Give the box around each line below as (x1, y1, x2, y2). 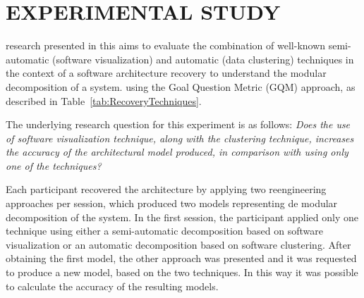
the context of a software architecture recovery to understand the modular (6, 66, 327, 80)
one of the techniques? (6, 158, 102, 173)
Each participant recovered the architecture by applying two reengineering (6, 182, 327, 197)
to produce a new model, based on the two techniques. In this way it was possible (6, 265, 358, 280)
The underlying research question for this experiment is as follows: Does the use (6, 117, 351, 132)
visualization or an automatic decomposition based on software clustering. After (6, 237, 351, 252)
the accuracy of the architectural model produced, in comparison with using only (6, 144, 348, 159)
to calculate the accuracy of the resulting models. (6, 278, 219, 293)
